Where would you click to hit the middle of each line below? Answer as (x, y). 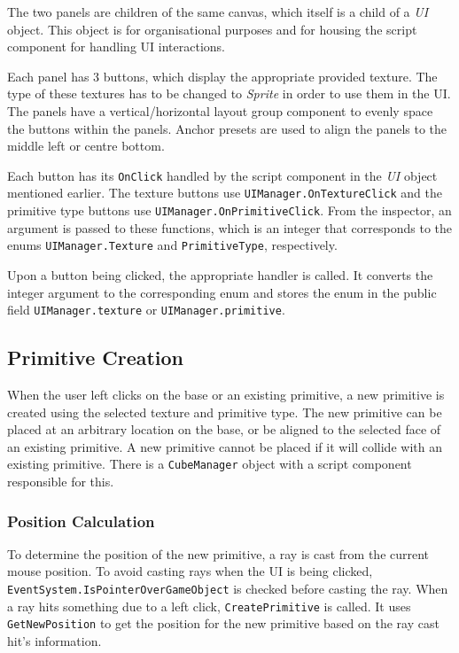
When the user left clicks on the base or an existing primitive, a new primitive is (226, 395)
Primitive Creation (96, 358)
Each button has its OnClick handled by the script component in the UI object (222, 175)
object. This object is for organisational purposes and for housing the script (212, 29)
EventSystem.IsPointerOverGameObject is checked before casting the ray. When (228, 589)
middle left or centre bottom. (86, 146)
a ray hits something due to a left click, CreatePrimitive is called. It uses (209, 606)
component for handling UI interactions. (116, 47)
